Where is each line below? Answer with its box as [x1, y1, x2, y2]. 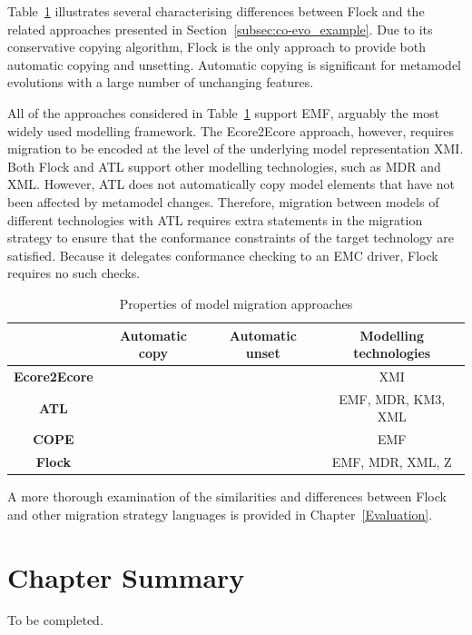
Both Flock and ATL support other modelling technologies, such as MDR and [7, 156, 441, 175]
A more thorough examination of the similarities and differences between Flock [7, 487, 447, 506]
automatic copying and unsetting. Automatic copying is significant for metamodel [7, 55, 462, 74]
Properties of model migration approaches [119, 293, 353, 313]
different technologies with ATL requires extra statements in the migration [7, 210, 423, 229]
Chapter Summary [7, 558, 245, 595]
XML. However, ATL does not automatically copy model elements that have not [7, 174, 455, 193]
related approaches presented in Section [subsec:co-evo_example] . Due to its [7, 19, 433, 38]
